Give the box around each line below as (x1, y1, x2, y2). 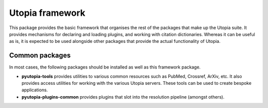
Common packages (9, 51, 71, 60)
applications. (21, 87, 48, 93)
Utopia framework (9, 7, 85, 18)
